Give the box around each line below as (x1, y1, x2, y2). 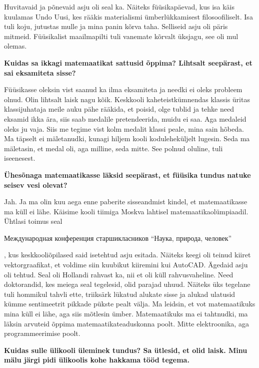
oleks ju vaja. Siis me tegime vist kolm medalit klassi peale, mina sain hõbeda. (4, 123, 244, 134)
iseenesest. (4, 153, 35, 163)
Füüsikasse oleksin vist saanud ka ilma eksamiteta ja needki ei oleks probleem (4, 84, 242, 95)
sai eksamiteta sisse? (4, 67, 76, 78)
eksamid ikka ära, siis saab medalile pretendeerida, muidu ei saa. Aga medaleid (4, 113, 246, 124)
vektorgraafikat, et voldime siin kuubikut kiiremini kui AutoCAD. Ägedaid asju (4, 259, 248, 270)
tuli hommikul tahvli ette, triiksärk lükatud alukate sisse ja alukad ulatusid (4, 288, 235, 299)
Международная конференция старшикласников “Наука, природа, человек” (4, 232, 232, 243)
